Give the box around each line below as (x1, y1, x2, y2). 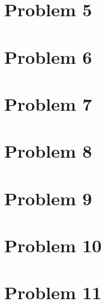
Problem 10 (4, 233, 102, 258)
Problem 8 (4, 138, 92, 163)
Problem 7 (4, 91, 92, 116)
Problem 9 (4, 185, 92, 210)
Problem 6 (4, 44, 92, 69)
